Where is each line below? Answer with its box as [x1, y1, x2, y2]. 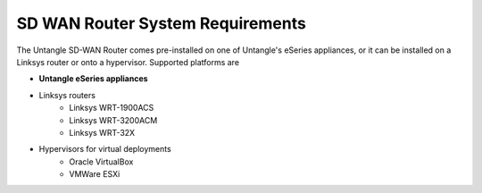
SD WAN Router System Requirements [16, 13, 307, 33]
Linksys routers [38, 89, 96, 100]
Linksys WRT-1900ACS [69, 103, 154, 113]
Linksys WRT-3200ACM [69, 114, 158, 125]
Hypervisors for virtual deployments [38, 144, 171, 155]
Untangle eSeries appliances [38, 73, 148, 84]
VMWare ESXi [69, 169, 120, 180]
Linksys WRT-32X [69, 127, 136, 138]
